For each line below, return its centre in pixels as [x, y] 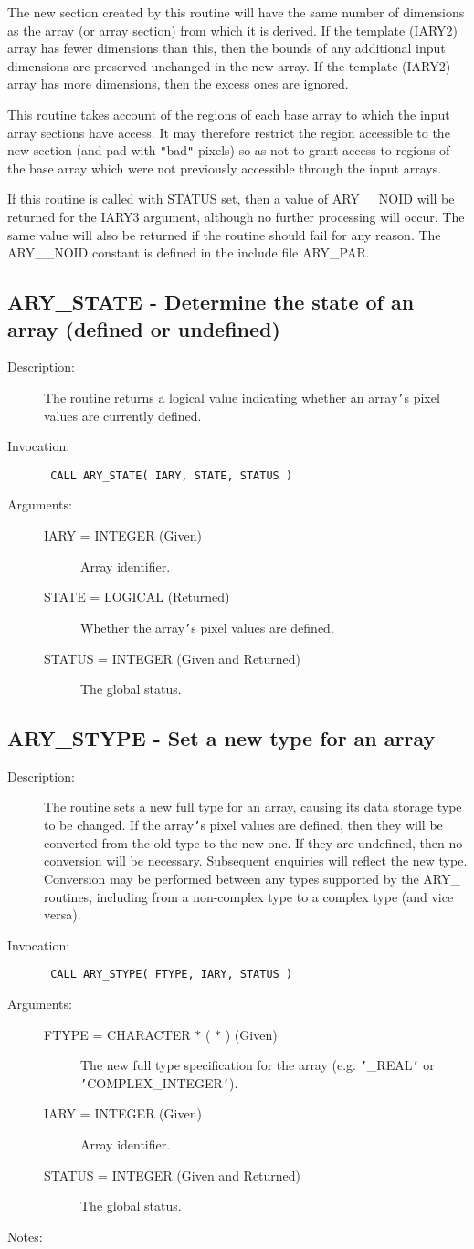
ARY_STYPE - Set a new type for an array [221, 738]
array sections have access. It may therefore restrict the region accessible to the [229, 132]
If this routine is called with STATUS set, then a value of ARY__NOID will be [231, 199]
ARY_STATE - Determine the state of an [211, 302]
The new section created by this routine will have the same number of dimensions [236, 12]
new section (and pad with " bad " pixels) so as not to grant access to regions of [229, 150]
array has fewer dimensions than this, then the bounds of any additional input [226, 48]
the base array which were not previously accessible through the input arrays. [225, 168]
